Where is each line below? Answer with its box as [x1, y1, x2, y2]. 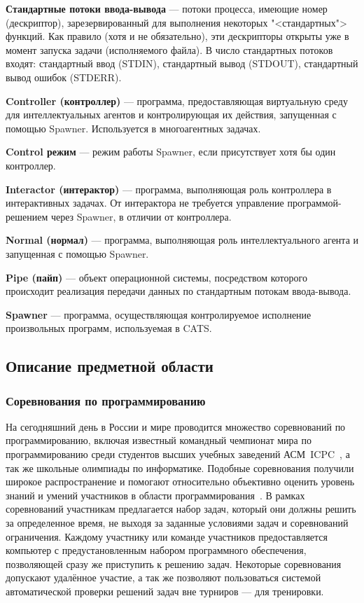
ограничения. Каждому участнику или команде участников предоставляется [6, 529, 328, 543]
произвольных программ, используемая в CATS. [6, 321, 212, 335]
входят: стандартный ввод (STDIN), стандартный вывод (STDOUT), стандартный [6, 56, 358, 71]
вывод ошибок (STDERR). [6, 69, 122, 84]
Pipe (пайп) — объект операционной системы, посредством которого [6, 270, 307, 284]
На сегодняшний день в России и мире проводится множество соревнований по [6, 419, 346, 434]
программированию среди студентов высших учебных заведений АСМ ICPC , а [6, 447, 350, 462]
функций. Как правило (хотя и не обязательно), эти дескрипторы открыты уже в [6, 29, 349, 43]
